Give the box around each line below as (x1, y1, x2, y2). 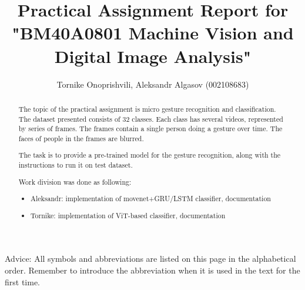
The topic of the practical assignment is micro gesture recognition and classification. (18, 104, 276, 114)
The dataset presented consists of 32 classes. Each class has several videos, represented (18, 114, 283, 124)
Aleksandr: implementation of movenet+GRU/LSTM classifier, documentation (31, 194, 271, 204)
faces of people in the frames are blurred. (18, 133, 144, 143)
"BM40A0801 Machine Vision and (12, 21, 294, 45)
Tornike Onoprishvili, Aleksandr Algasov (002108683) (56, 78, 249, 90)
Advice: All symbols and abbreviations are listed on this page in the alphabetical (5, 252, 296, 265)
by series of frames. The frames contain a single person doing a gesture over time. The (18, 124, 283, 134)
